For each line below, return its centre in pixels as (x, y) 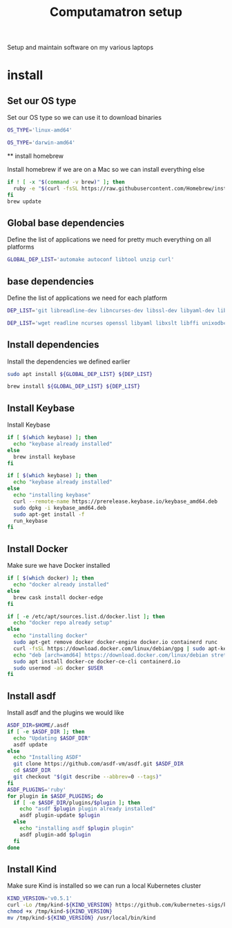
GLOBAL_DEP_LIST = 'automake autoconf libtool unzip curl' (91, 260)
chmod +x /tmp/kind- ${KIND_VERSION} (60, 911)
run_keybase (31, 521)
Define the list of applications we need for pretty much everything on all (109, 240)
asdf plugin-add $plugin (55, 835)
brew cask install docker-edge (58, 597)
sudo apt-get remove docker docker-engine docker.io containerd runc (115, 642)
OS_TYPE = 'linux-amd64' (40, 130)
